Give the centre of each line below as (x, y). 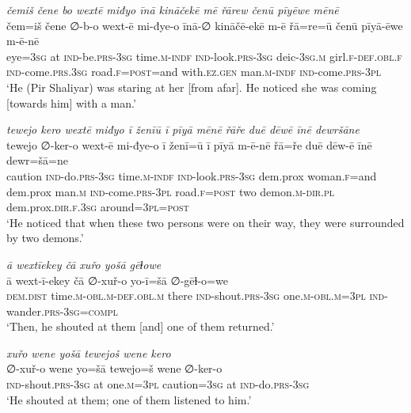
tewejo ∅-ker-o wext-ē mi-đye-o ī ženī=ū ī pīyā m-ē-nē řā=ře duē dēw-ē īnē (189, 144)
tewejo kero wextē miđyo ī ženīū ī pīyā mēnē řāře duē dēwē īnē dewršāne (183, 129)
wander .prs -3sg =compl (62, 311)
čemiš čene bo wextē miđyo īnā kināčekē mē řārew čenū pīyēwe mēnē (173, 9)
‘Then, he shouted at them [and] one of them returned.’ (141, 326)
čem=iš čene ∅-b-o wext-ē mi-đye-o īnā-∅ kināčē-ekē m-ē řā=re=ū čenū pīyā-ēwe (205, 25)
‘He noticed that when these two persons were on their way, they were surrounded (205, 222)
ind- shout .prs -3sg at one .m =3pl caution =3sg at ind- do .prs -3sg (158, 384)
